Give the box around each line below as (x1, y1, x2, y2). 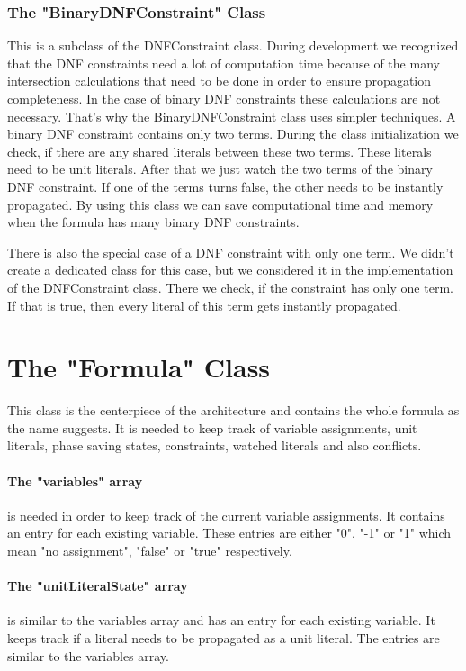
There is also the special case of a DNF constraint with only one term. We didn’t (7, 242, 454, 261)
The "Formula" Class (7, 349, 271, 385)
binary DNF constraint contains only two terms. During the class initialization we (7, 124, 459, 143)
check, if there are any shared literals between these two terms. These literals (7, 141, 432, 160)
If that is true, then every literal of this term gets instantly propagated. (7, 295, 401, 314)
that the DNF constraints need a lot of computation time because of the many (7, 53, 440, 72)
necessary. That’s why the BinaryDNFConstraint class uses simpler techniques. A (7, 106, 456, 125)
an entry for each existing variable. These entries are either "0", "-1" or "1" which (7, 523, 452, 542)
